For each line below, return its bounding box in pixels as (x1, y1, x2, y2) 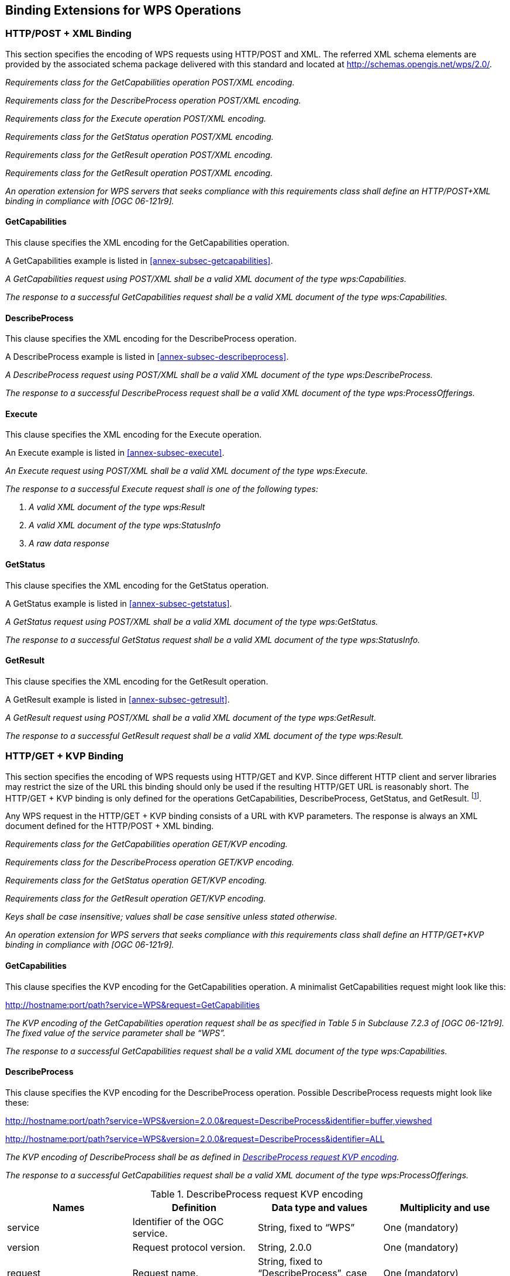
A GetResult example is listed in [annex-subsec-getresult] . (5, 694, 230, 704)
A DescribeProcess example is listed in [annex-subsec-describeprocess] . (5, 352, 289, 362)
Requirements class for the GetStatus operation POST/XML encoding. (5, 131, 274, 142)
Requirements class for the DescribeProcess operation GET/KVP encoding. (5, 857, 294, 868)
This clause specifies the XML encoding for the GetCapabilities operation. (5, 238, 290, 248)
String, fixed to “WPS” (258, 1221, 355, 1233)
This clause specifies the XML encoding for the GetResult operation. (5, 676, 268, 686)
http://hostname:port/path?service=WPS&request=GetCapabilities (5, 999, 260, 1010)
